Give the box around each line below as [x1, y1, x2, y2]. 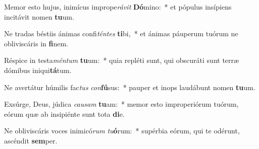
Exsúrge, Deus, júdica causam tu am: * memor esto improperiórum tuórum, [4, 99, 239, 109]
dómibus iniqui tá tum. [4, 64, 72, 75]
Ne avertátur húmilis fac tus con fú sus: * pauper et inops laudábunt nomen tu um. [4, 82, 255, 92]
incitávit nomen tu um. [4, 11, 74, 22]
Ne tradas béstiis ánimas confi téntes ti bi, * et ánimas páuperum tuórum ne [4, 28, 238, 39]
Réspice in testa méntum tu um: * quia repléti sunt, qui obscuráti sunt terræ [4, 55, 239, 65]
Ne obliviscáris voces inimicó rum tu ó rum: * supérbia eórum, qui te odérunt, [4, 125, 240, 136]
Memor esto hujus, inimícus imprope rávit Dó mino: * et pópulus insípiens [4, 2, 232, 12]
